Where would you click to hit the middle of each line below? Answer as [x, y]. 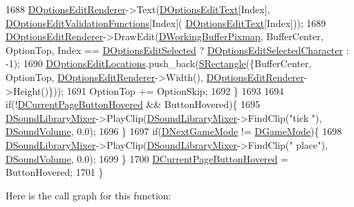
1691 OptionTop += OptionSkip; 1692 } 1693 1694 [175, 90]
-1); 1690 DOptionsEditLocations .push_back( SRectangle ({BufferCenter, [159, 63]
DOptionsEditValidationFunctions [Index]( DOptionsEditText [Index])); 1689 [166, 22]
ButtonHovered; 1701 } [55, 172]
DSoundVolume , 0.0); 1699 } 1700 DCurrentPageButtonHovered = [147, 158]
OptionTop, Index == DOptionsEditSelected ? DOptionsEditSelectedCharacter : [177, 49]
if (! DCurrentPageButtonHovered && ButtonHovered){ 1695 [133, 104]
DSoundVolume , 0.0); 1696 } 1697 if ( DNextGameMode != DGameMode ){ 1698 [174, 131]
